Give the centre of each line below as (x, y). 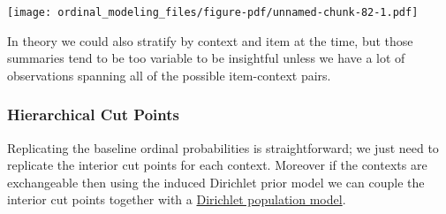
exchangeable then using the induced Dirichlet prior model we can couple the (216, 182)
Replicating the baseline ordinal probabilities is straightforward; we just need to (223, 147)
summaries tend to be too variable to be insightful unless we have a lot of (206, 58)
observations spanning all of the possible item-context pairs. (169, 75)
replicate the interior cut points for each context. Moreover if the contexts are (217, 165)
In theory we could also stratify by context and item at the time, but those (210, 40)
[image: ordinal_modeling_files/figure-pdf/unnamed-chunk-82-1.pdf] (213, 12)
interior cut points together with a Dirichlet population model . (177, 199)
